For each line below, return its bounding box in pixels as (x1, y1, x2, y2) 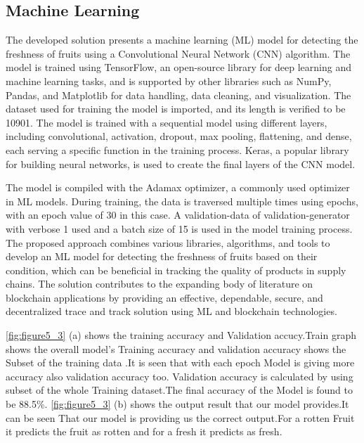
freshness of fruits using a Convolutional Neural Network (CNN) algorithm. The (6, 46, 351, 60)
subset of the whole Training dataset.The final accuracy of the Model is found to (6, 383, 353, 397)
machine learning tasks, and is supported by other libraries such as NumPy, (6, 73, 332, 88)
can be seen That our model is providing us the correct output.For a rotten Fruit (6, 410, 355, 425)
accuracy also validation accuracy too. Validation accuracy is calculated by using (6, 368, 353, 383)
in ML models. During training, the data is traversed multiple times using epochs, (6, 193, 358, 208)
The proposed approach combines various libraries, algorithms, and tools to (6, 235, 330, 250)
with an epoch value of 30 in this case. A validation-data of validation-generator (6, 207, 350, 222)
